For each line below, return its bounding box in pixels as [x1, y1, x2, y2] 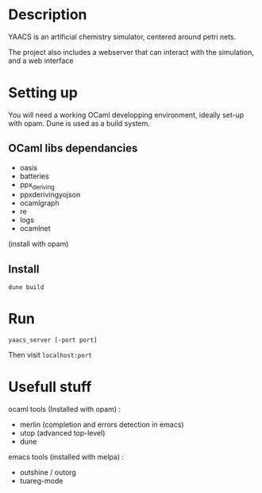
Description [8, 6, 87, 24]
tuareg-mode [19, 476, 64, 486]
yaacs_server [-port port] [8, 336, 98, 344]
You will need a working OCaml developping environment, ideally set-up [8, 110, 245, 119]
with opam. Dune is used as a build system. [8, 118, 151, 128]
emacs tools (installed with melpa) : [8, 452, 125, 462]
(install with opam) [8, 239, 69, 248]
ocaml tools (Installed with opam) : [8, 405, 121, 414]
